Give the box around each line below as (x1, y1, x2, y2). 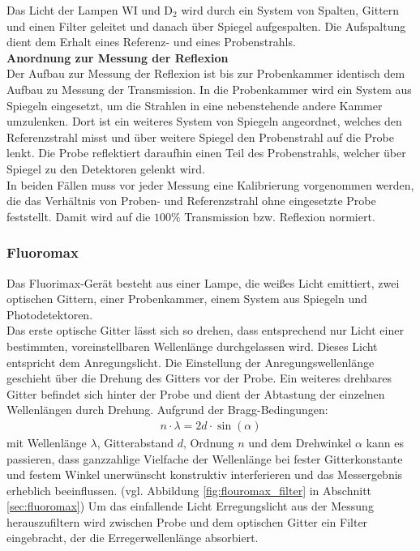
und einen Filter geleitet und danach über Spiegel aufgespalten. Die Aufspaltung (6, 17, 406, 34)
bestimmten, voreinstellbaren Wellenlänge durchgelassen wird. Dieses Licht (6, 337, 378, 354)
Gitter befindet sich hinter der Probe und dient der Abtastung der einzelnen (6, 385, 385, 402)
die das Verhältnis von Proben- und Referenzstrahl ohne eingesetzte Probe (6, 192, 376, 209)
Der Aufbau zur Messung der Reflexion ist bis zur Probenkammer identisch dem (6, 65, 405, 82)
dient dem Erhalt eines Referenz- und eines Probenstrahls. (6, 33, 296, 50)
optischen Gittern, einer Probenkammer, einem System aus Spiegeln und (6, 290, 367, 307)
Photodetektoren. (6, 305, 93, 322)
